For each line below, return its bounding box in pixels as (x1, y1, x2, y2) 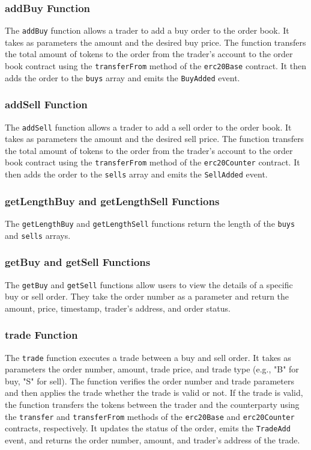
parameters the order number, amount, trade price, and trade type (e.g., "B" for (5, 363, 299, 375)
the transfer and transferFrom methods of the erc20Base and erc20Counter (5, 410, 295, 422)
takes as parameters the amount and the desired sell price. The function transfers (5, 132, 304, 145)
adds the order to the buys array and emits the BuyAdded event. (5, 71, 240, 84)
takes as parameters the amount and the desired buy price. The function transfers (5, 35, 306, 48)
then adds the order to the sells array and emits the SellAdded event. (5, 168, 268, 180)
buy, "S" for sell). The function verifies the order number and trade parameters (5, 374, 294, 387)
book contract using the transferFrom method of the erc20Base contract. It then (5, 60, 307, 72)
